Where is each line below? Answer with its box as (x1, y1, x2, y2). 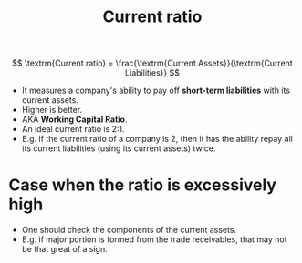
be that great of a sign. (21, 244, 108, 255)
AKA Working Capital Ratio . (21, 114, 128, 125)
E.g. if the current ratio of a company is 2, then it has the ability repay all (21, 134, 293, 145)
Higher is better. (21, 105, 83, 116)
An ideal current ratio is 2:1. (21, 124, 125, 135)
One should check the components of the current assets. (21, 225, 237, 236)
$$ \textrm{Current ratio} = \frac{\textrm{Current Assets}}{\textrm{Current (12, 57, 293, 69)
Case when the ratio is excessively (8, 175, 277, 196)
